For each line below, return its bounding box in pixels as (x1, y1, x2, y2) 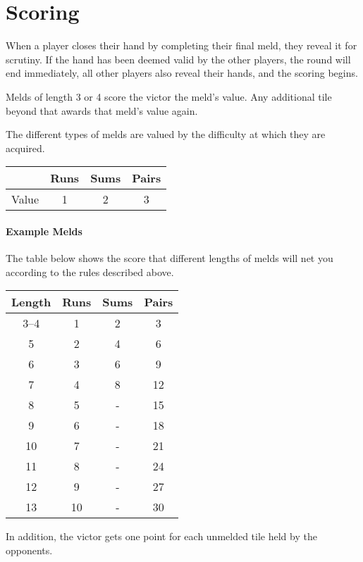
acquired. (6, 140, 45, 155)
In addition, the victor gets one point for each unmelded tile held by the (6, 529, 317, 544)
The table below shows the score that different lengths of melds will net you (6, 251, 333, 266)
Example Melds (6, 223, 82, 238)
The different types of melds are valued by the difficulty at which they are (6, 127, 326, 142)
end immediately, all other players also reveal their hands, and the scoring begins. (6, 65, 358, 80)
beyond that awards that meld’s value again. (6, 103, 198, 118)
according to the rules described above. (6, 264, 174, 279)
